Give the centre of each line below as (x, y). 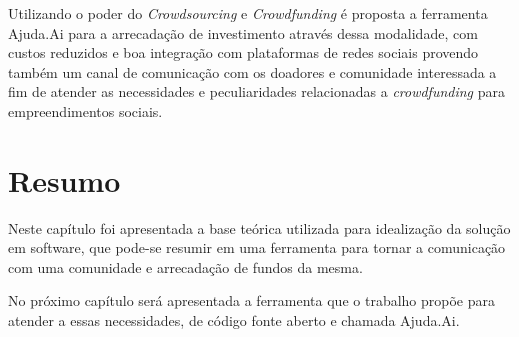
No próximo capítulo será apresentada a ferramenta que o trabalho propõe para (251, 300)
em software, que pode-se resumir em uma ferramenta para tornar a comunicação (257, 247)
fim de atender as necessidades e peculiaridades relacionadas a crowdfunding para (256, 91)
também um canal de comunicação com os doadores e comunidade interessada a (252, 71)
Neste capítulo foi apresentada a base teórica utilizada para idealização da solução (259, 227)
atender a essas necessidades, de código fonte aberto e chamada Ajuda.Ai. (234, 320)
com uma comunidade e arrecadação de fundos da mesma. (185, 266)
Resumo (64, 179)
